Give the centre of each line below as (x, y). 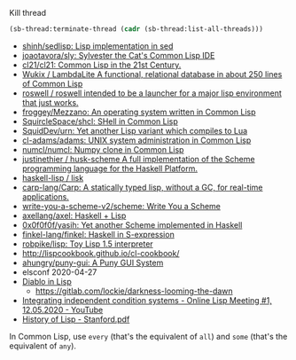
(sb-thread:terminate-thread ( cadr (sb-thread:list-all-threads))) (136, 29)
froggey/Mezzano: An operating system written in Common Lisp (139, 112)
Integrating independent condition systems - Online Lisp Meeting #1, (147, 300)
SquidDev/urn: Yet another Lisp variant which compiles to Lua (135, 130)
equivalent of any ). (43, 346)
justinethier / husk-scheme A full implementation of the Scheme (138, 159)
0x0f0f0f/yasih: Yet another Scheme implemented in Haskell (132, 224)
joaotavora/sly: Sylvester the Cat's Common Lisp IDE (118, 55)
